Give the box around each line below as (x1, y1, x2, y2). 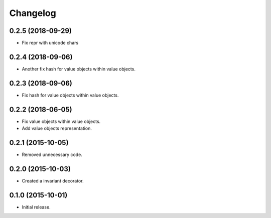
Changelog (9, 7, 56, 18)
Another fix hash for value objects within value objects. (22, 65, 135, 72)
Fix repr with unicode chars (22, 40, 79, 46)
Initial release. (22, 204, 51, 210)
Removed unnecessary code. (22, 151, 82, 157)
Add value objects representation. (22, 125, 92, 131)
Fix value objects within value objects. (22, 118, 101, 124)
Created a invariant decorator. (22, 177, 84, 183)
